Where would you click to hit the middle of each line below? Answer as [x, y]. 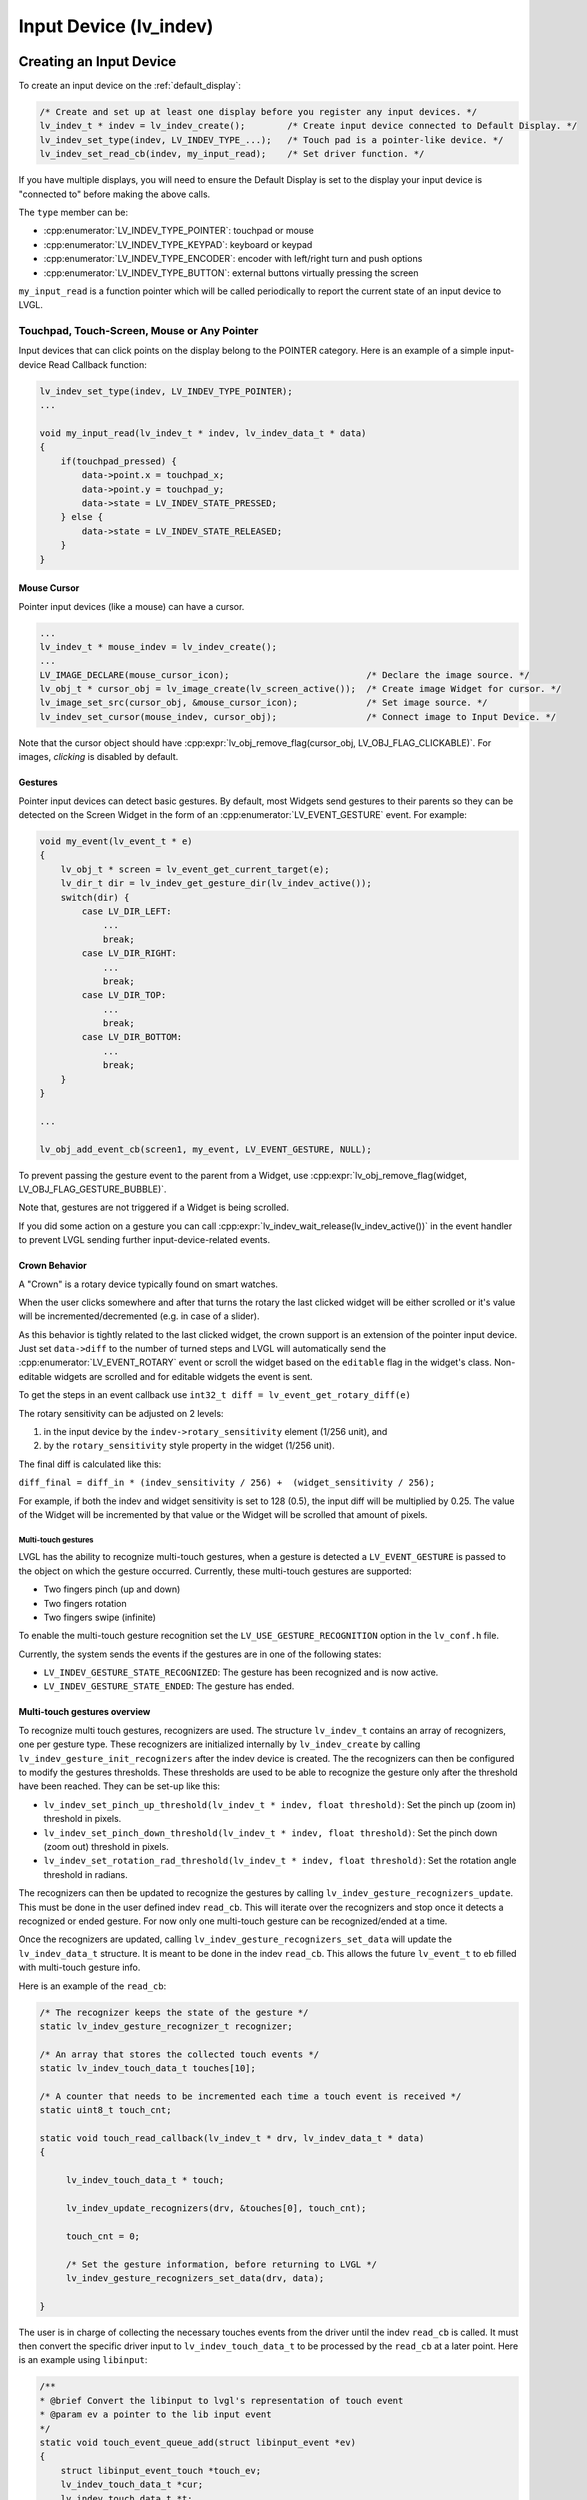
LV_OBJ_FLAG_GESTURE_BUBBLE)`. [92, 1189]
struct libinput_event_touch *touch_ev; [161, 2470]
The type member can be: [73, 212]
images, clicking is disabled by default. [98, 757]
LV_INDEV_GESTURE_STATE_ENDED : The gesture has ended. [169, 1686]
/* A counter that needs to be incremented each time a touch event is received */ [250, 2096]
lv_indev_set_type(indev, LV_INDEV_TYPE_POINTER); [166, 391]
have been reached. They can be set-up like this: [119, 1786]
